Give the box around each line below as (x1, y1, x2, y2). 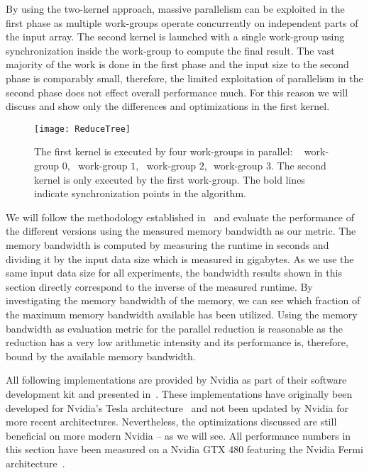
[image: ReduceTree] (34, 123, 131, 134)
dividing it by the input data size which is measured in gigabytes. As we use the (6, 251, 354, 266)
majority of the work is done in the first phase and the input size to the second (6, 57, 349, 72)
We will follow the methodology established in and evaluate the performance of (6, 209, 355, 224)
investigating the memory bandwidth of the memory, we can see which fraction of (6, 293, 360, 308)
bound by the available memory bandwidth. (6, 348, 196, 363)
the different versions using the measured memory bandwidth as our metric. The (6, 223, 356, 238)
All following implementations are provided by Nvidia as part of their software (6, 372, 347, 387)
